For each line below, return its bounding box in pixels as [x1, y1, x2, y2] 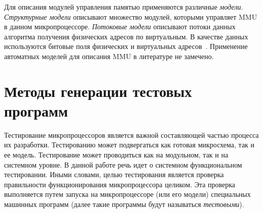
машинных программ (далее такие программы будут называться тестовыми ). [4, 199, 244, 209]
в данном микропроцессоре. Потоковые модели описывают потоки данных [4, 21, 236, 32]
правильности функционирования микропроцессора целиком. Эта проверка [4, 179, 236, 189]
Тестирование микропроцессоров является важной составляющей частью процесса [4, 129, 259, 140]
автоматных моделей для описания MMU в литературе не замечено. [4, 50, 214, 61]
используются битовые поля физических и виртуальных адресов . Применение [4, 41, 248, 51]
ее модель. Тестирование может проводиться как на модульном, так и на [4, 149, 229, 160]
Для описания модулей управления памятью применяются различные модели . [4, 2, 243, 12]
